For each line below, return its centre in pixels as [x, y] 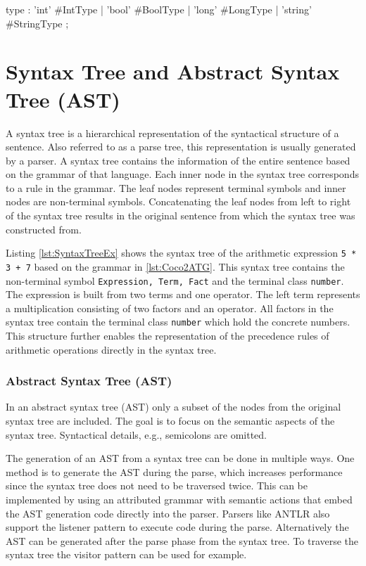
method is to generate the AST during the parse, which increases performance [174, 471]
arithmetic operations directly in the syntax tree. [111, 349]
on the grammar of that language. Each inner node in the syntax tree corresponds [182, 174]
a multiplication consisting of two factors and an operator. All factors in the [170, 308]
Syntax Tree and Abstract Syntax [173, 71]
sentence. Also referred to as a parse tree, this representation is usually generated [181, 147]
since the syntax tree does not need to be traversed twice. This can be [157, 485]
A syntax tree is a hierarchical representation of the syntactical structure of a [172, 133]
